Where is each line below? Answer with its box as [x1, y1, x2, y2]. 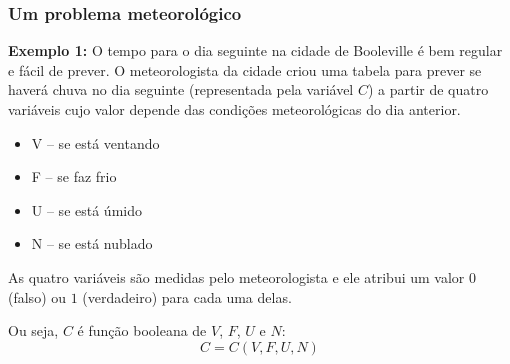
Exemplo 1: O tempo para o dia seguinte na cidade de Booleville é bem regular [8, 40, 503, 61]
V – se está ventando [31, 132, 160, 153]
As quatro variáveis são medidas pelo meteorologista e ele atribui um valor [8, 266, 465, 287]
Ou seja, [8, 320, 59, 341]
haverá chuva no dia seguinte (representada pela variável [8, 79, 354, 100]
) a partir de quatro [367, 79, 489, 100]
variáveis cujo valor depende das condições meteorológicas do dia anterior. [8, 99, 461, 119]
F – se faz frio [31, 166, 117, 187]
